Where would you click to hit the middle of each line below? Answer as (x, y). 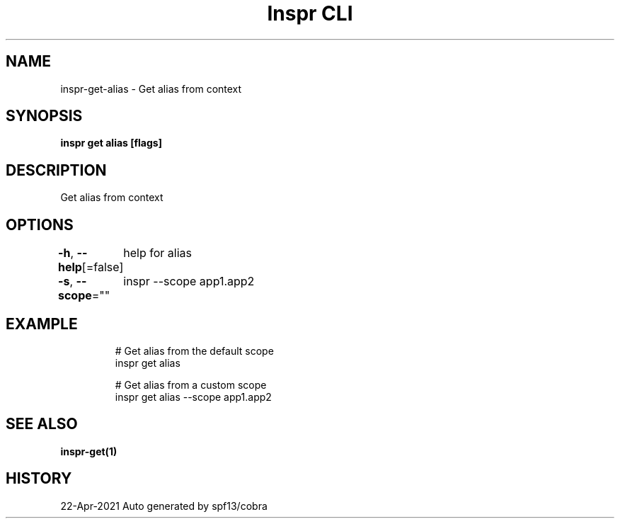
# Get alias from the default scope (194, 351)
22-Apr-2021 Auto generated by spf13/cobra (164, 506)
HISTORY (39, 479)
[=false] (103, 267)
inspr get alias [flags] (111, 143)
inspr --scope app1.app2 (189, 281)
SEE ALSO (42, 424)
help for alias (157, 253)
